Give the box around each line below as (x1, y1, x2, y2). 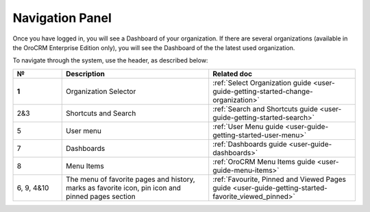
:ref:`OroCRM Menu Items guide (212, 156, 316, 166)
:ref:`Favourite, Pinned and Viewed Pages (212, 174, 346, 184)
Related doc (212, 69, 253, 78)
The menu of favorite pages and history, (65, 174, 195, 184)
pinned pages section (65, 191, 136, 201)
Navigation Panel (12, 10, 112, 25)
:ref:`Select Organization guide (212, 78, 312, 87)
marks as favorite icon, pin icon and (65, 182, 182, 192)
